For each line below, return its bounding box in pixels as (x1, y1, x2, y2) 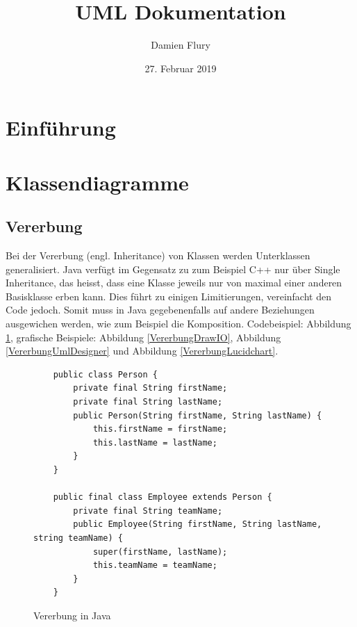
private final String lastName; (73, 397, 223, 407)
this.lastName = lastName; (92, 437, 217, 448)
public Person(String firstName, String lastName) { (73, 410, 322, 421)
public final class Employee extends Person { (53, 492, 272, 503)
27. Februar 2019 (144, 60, 217, 75)
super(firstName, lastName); (92, 546, 228, 557)
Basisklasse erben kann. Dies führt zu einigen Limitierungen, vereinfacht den (6, 288, 331, 303)
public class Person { (53, 369, 158, 380)
